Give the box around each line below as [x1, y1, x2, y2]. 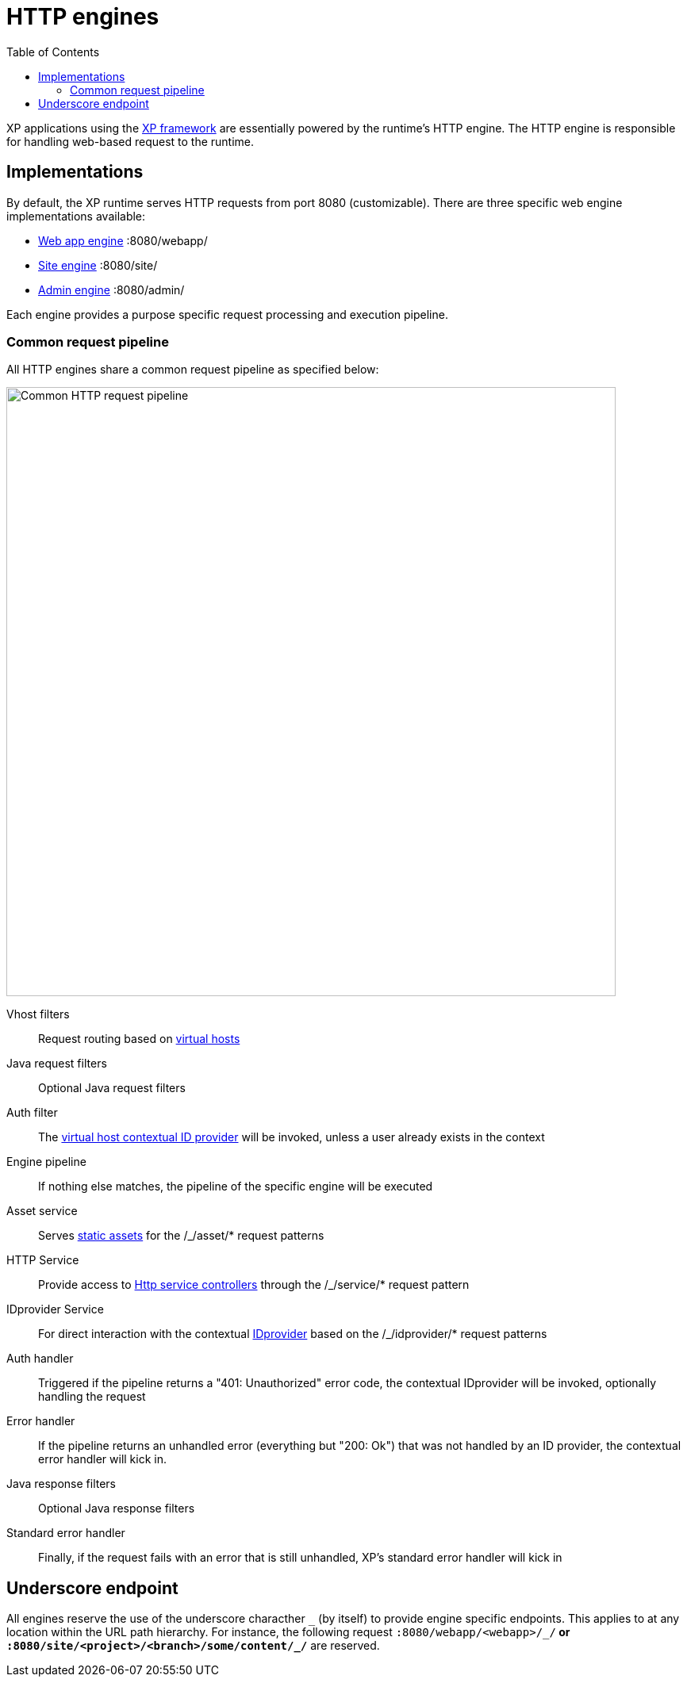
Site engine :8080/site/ [38, 258, 158, 272]
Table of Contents [6, 44, 100, 59]
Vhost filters [6, 1007, 70, 1022]
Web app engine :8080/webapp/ [38, 233, 208, 247]
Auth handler [6, 1351, 74, 1366]
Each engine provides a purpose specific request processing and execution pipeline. [6, 307, 448, 321]
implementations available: [6, 209, 146, 223]
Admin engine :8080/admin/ [38, 282, 185, 297]
